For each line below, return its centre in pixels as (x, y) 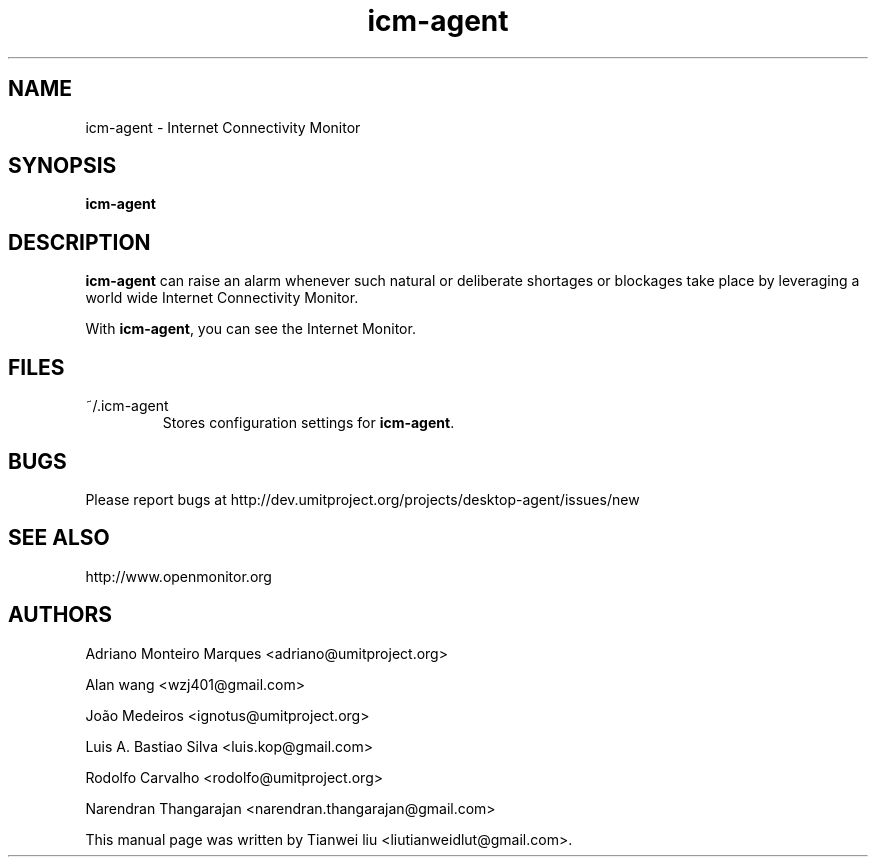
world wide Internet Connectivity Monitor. (222, 298)
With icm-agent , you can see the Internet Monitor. (250, 329)
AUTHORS (60, 615)
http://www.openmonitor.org (178, 576)
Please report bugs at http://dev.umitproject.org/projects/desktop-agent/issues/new (362, 499)
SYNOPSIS (62, 166)
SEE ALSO (59, 538)
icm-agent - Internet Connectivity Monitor (223, 127)
